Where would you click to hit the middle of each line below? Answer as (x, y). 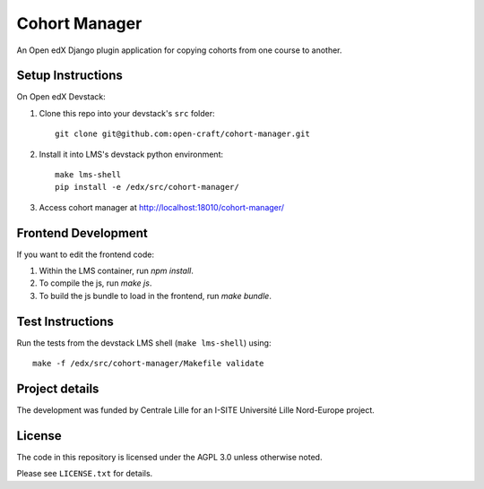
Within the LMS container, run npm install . (117, 271)
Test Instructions (65, 321)
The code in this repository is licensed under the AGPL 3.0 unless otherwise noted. (169, 457)
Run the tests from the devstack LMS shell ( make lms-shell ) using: (144, 343)
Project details (58, 388)
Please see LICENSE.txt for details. (85, 474)
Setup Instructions (69, 76)
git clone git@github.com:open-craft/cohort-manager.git (183, 134)
